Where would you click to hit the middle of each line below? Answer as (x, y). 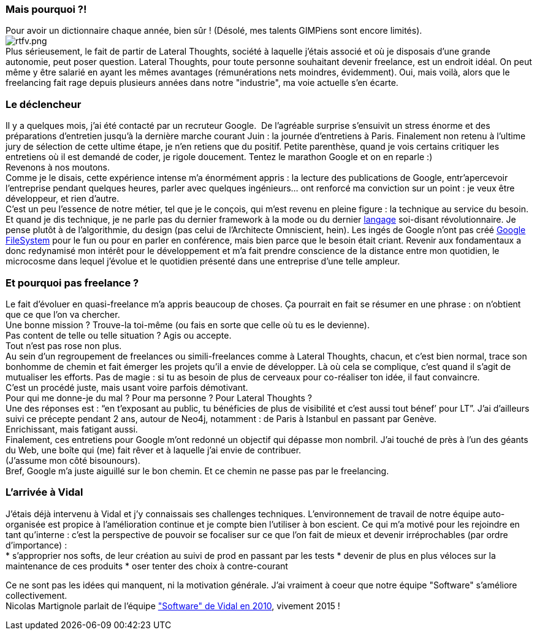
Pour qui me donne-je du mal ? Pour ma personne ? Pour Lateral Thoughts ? (159, 398)
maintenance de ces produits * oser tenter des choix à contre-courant (147, 566)
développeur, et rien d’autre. (63, 199)
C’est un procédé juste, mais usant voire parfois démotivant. (127, 387)
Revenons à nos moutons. (58, 167)
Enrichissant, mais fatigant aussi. (72, 429)
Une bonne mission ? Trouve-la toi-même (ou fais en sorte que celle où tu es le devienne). (188, 325)
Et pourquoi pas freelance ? (72, 283)
